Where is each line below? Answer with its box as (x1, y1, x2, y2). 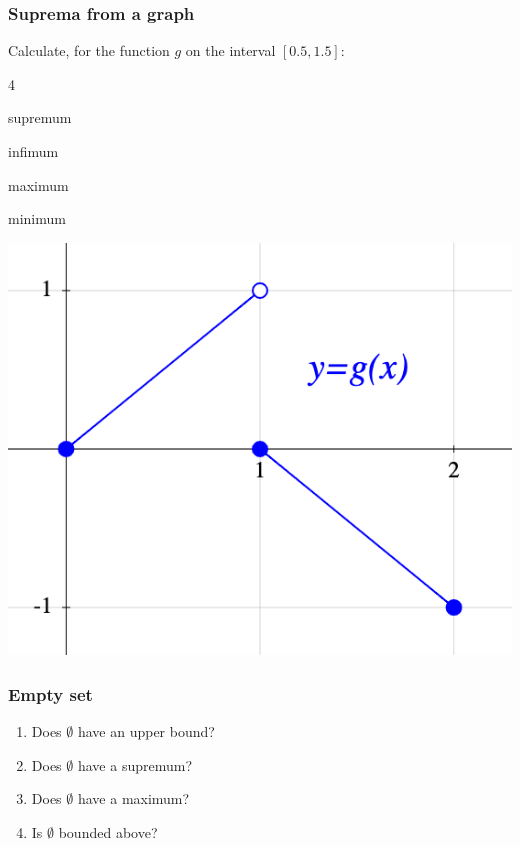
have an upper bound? (77, 720, 215, 741)
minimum (8, 208, 66, 229)
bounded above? (58, 821, 158, 842)
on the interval (185, 40, 276, 61)
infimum (8, 141, 59, 161)
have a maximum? (77, 788, 190, 809)
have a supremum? (77, 754, 192, 775)
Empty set (8, 681, 93, 706)
